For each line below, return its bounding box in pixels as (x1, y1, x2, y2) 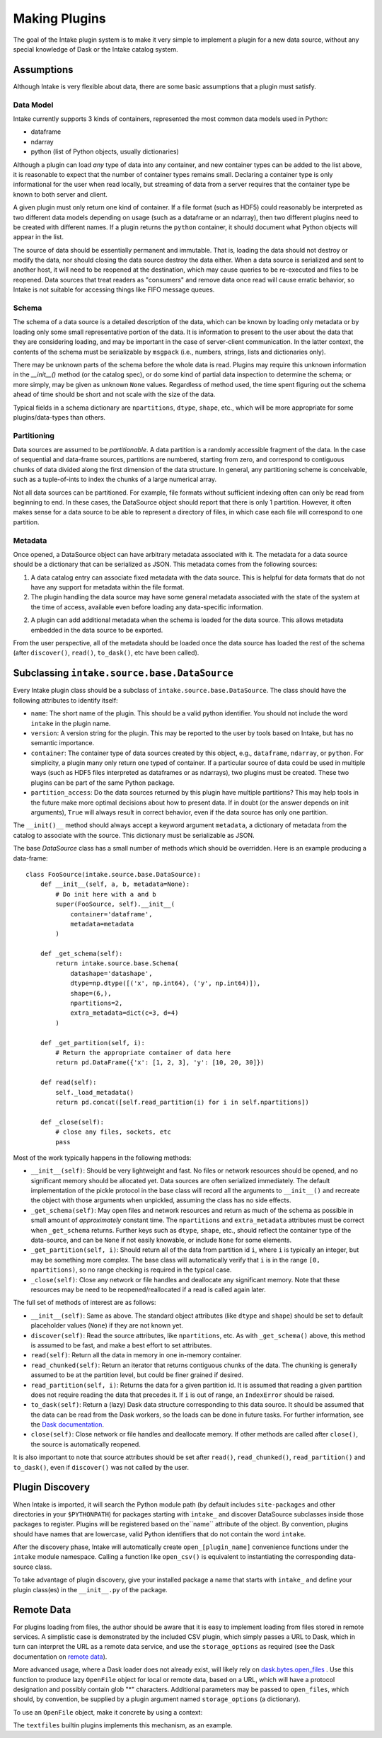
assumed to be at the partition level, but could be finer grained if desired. (30, 1371, 244, 1379)
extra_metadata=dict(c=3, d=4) (70, 1009, 179, 1017)
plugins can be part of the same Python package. (30, 778, 175, 787)
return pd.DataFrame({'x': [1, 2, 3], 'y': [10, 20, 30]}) (55, 1059, 265, 1066)
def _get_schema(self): (40, 950, 123, 958)
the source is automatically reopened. (30, 1440, 141, 1449)
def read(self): (40, 1078, 97, 1086)
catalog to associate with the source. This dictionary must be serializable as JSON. (13, 831, 255, 839)
